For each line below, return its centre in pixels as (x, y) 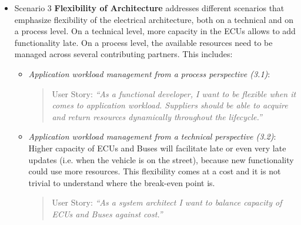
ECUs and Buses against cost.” (107, 214)
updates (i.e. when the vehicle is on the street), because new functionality (161, 159)
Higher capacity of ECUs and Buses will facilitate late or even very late (157, 148)
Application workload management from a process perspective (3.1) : (149, 73)
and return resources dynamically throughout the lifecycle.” (157, 116)
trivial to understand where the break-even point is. (122, 182)
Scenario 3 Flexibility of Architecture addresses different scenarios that (149, 8)
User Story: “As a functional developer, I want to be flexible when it (174, 93)
